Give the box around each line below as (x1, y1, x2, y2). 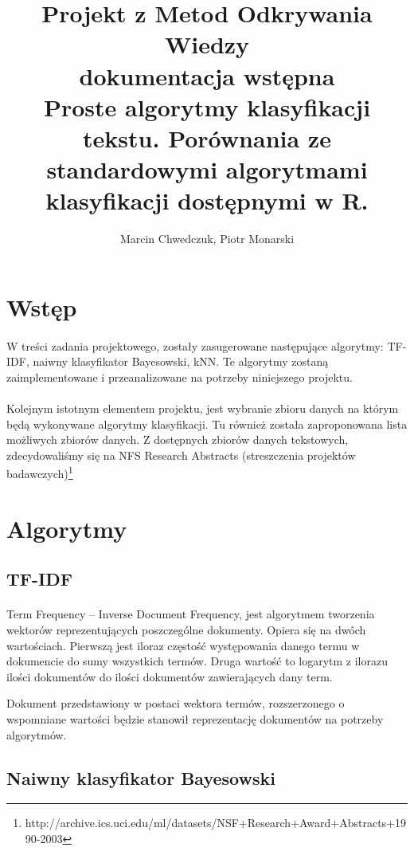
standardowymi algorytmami (46, 153, 368, 186)
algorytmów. (6, 726, 67, 743)
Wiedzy (164, 28, 250, 61)
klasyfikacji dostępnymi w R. (45, 184, 369, 217)
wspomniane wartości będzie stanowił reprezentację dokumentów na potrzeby (6, 710, 384, 727)
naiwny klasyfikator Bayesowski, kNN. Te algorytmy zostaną (33, 353, 329, 370)
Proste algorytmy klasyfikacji (43, 90, 371, 123)
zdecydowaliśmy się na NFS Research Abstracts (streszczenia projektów (6, 446, 356, 463)
